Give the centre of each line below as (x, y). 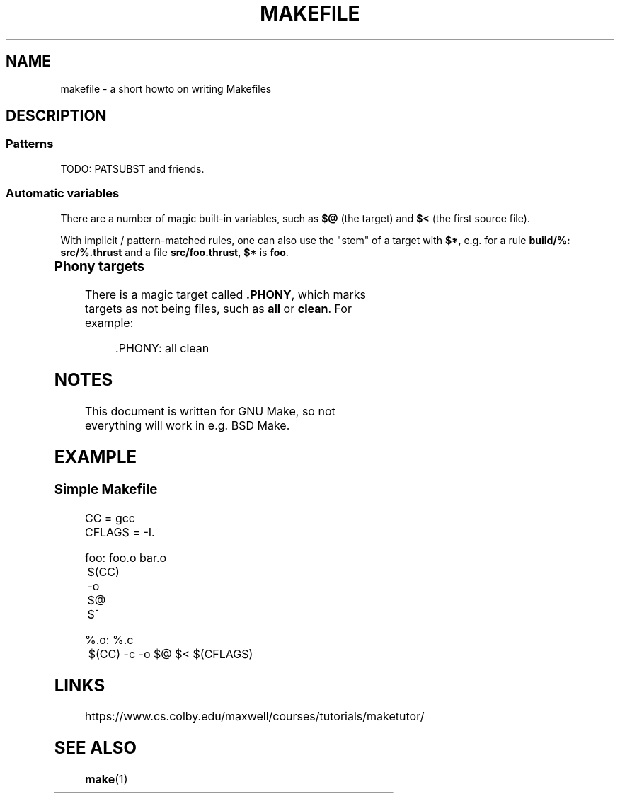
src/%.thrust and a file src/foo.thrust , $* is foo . (174, 252)
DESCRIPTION (56, 116)
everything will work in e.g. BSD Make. (187, 426)
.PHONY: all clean (162, 349)
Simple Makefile (106, 489)
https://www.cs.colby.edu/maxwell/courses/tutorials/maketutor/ (254, 717)
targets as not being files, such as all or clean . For (218, 309)
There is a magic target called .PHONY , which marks (225, 295)
